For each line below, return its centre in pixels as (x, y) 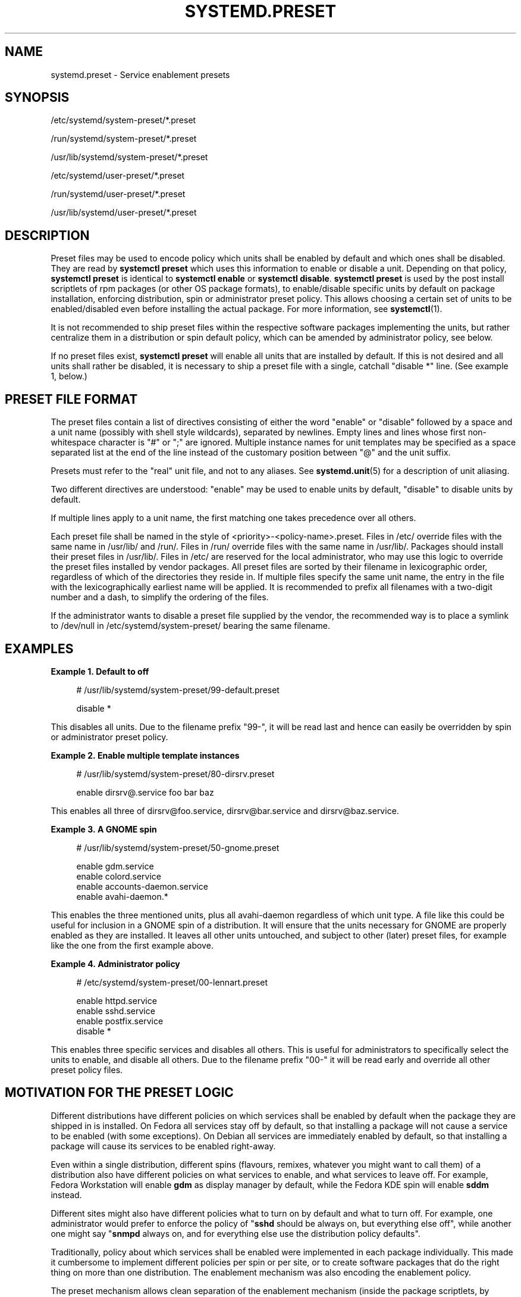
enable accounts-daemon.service (142, 886)
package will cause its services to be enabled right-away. (163, 1146)
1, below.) (69, 376)
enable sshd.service (116, 1011)
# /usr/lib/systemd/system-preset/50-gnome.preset (178, 847)
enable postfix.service (120, 1021)
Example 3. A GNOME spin (104, 829)
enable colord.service (119, 876)
